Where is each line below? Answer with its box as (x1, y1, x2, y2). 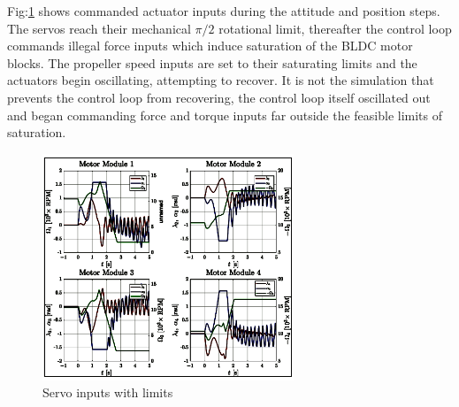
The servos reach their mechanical (7, 19, 191, 37)
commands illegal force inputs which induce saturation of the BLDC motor (7, 36, 413, 55)
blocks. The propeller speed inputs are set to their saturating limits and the (7, 53, 417, 72)
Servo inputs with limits (42, 383, 173, 402)
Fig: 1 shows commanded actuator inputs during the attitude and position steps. (7, 2, 440, 19)
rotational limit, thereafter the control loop (218, 19, 452, 37)
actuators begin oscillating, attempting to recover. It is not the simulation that (7, 71, 434, 89)
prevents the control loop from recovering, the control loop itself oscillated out (7, 88, 431, 106)
